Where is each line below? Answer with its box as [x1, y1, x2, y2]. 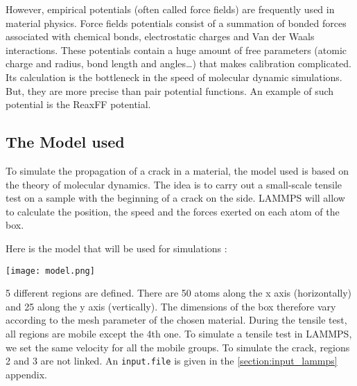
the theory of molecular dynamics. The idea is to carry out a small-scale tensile [6, 177, 342, 191]
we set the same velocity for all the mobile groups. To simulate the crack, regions [6, 340, 350, 354]
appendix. [6, 367, 47, 381]
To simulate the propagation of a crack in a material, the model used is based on [6, 163, 349, 177]
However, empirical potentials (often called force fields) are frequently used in [6, 2, 335, 16]
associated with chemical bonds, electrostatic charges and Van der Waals [6, 29, 315, 44]
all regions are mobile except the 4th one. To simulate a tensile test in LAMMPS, [6, 326, 352, 340]
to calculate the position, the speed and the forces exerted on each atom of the [6, 204, 340, 218]
